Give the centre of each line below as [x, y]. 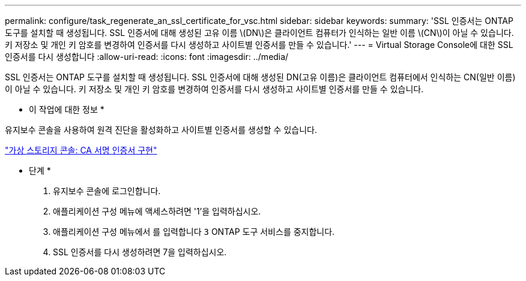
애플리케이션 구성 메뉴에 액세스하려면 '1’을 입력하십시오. [157, 211]
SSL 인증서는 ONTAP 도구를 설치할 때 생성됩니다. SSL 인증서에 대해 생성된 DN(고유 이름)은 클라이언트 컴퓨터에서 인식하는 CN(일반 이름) [260, 77]
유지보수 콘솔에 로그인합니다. [107, 191]
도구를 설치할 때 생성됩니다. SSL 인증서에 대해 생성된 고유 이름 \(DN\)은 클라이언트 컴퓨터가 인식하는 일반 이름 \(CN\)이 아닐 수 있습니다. [259, 33]
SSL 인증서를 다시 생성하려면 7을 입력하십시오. [140, 252]
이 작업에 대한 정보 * [67, 109]
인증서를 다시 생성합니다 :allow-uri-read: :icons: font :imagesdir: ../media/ [147, 57]
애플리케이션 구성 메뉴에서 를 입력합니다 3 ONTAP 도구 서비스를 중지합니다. [194, 232]
